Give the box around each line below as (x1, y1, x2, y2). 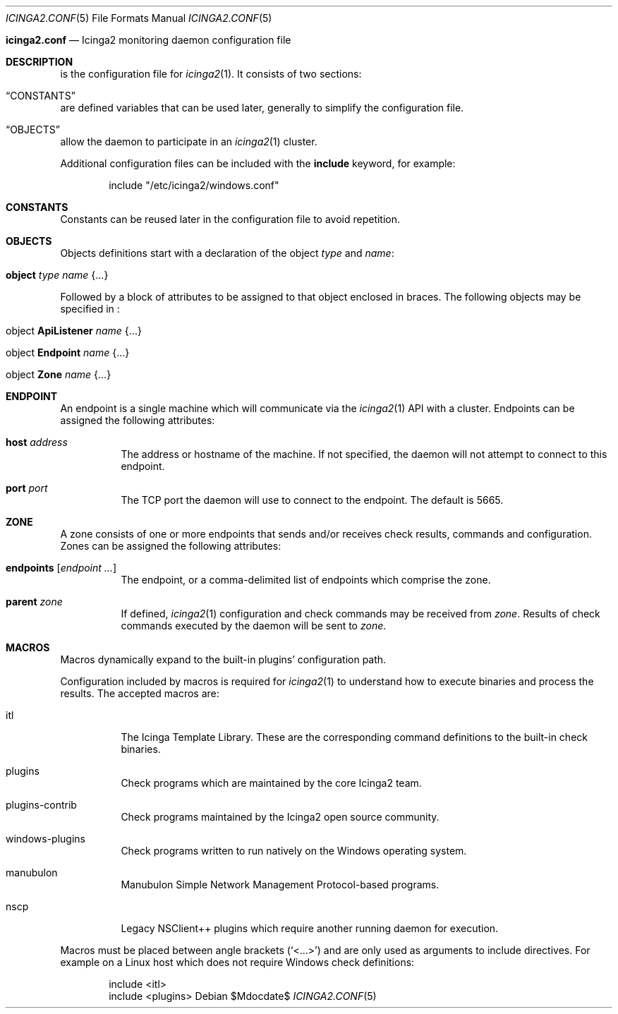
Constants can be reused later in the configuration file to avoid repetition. (60, 213, 401, 225)
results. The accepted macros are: (60, 687, 219, 699)
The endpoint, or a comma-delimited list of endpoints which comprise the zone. (121, 574, 491, 586)
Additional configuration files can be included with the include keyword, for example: (60, 157, 456, 169)
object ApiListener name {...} (6, 325, 142, 337)
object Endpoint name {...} (6, 346, 130, 358)
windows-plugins (6, 833, 85, 845)
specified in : (60, 303, 120, 315)
